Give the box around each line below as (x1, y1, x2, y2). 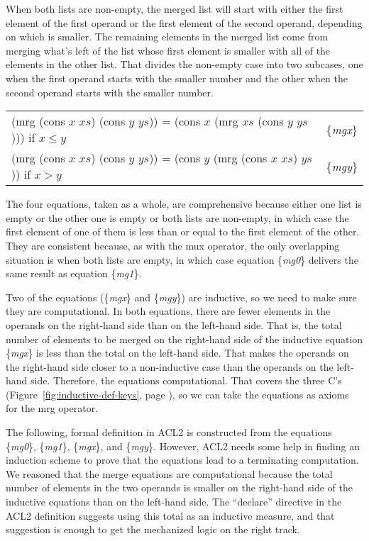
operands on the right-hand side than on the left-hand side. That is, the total (6, 317, 342, 332)
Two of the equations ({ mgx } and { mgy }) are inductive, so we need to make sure (6, 289, 357, 304)
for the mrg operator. (6, 401, 99, 415)
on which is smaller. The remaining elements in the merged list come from (6, 29, 329, 44)
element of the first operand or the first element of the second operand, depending (6, 15, 363, 30)
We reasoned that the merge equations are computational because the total (6, 466, 333, 481)
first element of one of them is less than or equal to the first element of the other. (6, 224, 360, 239)
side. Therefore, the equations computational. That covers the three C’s (31, 373, 342, 388)
